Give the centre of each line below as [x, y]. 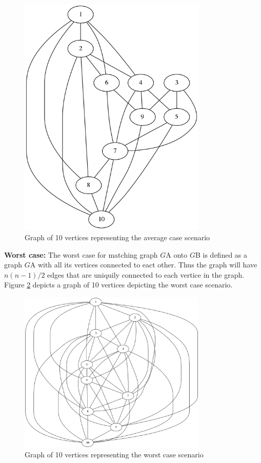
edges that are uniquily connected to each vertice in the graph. [146, 274]
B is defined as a [221, 254]
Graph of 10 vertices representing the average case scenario [117, 237]
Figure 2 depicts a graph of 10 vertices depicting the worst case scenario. [118, 285]
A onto [177, 254]
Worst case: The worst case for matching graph [81, 254]
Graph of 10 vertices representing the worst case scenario [114, 455]
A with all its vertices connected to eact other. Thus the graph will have [144, 265]
